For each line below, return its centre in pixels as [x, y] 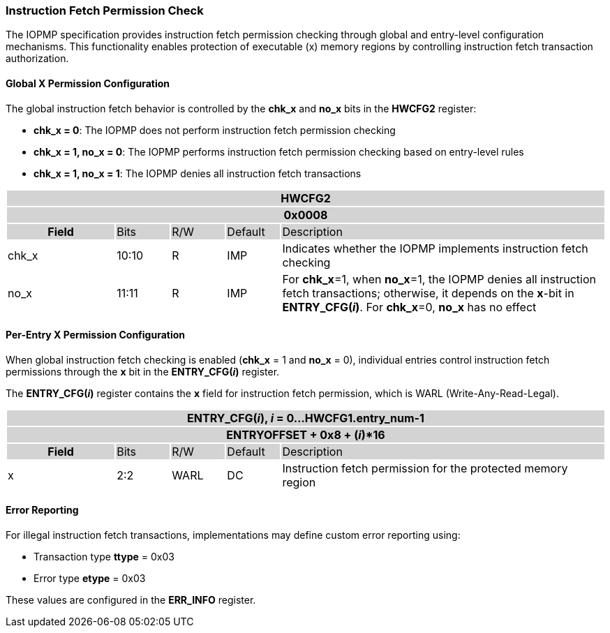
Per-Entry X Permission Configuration [96, 335]
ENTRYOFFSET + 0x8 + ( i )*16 [306, 434]
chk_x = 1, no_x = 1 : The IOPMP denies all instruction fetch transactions [198, 173]
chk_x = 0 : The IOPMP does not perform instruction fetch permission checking [215, 130]
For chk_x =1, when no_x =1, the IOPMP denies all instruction [439, 279]
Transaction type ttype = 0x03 [104, 557]
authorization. [37, 59]
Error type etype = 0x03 [90, 579]
